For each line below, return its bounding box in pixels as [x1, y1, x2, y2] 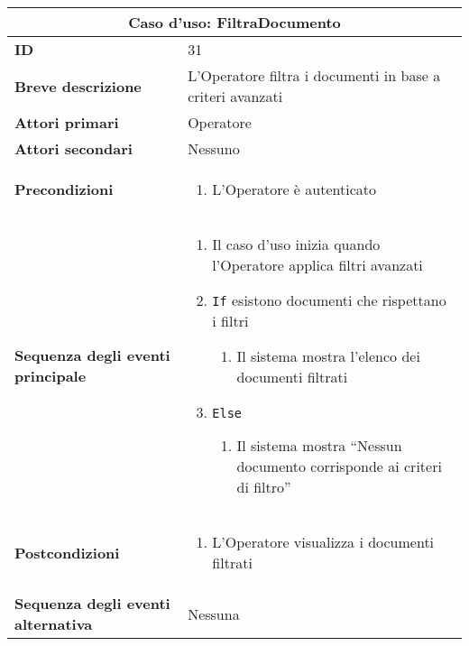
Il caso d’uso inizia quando [212, 234, 381, 254]
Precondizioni [14, 179, 114, 199]
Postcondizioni [14, 541, 120, 563]
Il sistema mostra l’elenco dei [236, 346, 420, 366]
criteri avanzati [188, 86, 283, 106]
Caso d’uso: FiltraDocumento [128, 12, 341, 32]
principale [14, 365, 87, 386]
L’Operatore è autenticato [212, 179, 376, 199]
